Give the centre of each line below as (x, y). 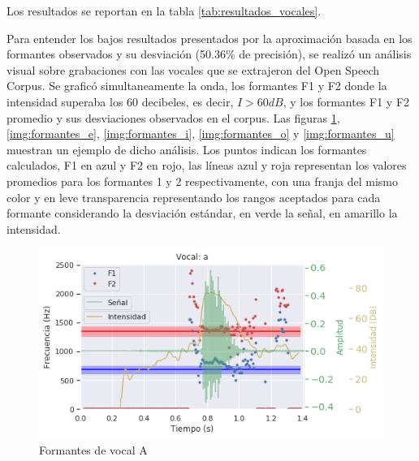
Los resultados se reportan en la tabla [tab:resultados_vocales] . (164, 11)
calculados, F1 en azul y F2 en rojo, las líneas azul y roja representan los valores (207, 165)
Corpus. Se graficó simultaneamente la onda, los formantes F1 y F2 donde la (197, 86)
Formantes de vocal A (93, 449)
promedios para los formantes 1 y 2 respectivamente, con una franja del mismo (202, 181)
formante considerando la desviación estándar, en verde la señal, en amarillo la (202, 213)
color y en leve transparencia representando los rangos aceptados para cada (194, 197)
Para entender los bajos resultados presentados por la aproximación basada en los (209, 38)
